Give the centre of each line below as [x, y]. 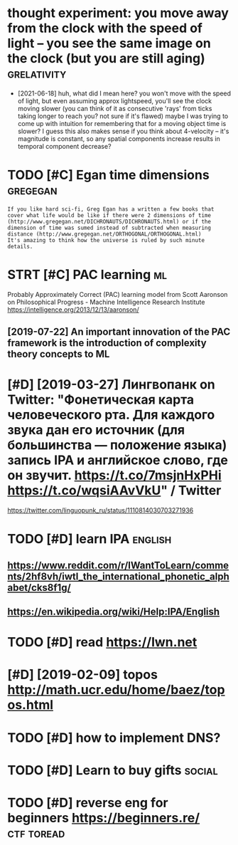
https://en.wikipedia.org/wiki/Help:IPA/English [114, 612]
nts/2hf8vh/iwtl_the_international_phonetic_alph [118, 576]
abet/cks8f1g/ [39, 588]
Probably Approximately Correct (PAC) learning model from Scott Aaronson [118, 294]
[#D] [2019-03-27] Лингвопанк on [111, 385]
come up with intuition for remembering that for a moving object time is [122, 123]
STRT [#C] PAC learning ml [87, 275]
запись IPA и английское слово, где [118, 460]
